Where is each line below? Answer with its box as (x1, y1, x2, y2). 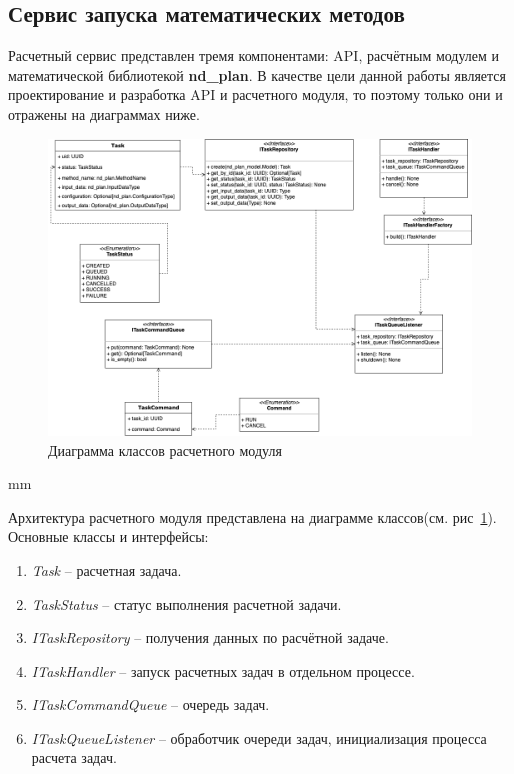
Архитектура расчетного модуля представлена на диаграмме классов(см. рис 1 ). (8, 506, 497, 527)
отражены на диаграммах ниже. (8, 103, 200, 124)
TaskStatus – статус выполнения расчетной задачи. (31, 593, 342, 614)
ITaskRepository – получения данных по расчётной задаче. (31, 627, 389, 648)
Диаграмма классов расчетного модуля (48, 439, 282, 460)
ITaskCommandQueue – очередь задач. (31, 694, 270, 715)
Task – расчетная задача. (31, 559, 182, 580)
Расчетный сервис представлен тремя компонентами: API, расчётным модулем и (8, 45, 500, 66)
